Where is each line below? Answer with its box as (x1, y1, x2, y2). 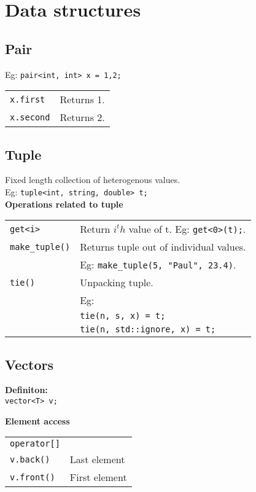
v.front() (10, 472, 55, 482)
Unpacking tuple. (80, 275, 153, 290)
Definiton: (5, 383, 48, 396)
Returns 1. (60, 92, 105, 107)
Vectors (5, 354, 53, 373)
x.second (10, 112, 50, 122)
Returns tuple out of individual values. (80, 240, 246, 254)
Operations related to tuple (5, 197, 123, 210)
